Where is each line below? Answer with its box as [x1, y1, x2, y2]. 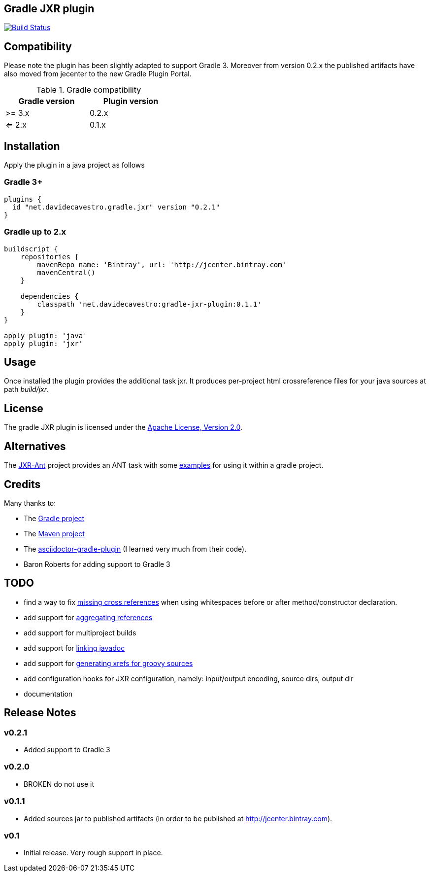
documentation [24, 689, 73, 698]
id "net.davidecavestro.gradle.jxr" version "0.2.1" [12, 203, 220, 211]
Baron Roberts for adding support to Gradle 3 [24, 560, 170, 568]
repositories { [20, 252, 79, 261]
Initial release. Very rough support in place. [24, 848, 163, 857]
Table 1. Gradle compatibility [36, 85, 141, 95]
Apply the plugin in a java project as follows [4, 161, 145, 170]
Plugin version [103, 96, 159, 106]
